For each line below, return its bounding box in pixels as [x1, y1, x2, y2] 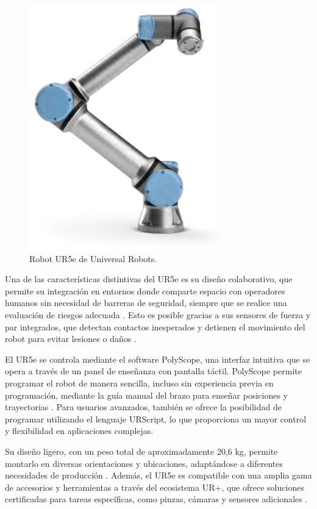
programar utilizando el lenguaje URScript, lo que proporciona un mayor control [5, 412, 307, 425]
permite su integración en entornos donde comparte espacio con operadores [5, 284, 285, 297]
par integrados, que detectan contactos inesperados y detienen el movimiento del [5, 320, 305, 333]
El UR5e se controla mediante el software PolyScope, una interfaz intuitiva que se [5, 352, 310, 365]
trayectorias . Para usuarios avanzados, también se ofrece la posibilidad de [5, 400, 282, 413]
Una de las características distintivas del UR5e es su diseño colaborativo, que [5, 272, 293, 285]
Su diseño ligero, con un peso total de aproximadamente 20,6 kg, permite [5, 444, 278, 457]
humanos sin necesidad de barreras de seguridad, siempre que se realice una [5, 296, 287, 309]
